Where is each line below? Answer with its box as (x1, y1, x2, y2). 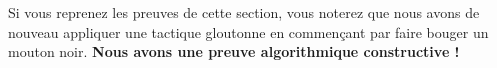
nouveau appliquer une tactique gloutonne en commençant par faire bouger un (8, 21, 489, 42)
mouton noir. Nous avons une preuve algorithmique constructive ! (8, 41, 460, 62)
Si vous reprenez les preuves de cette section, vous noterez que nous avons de (8, 2, 480, 22)
